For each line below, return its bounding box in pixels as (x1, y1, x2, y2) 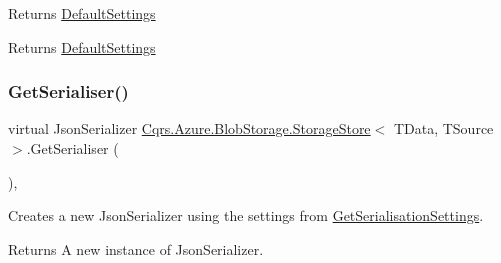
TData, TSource (393, 118, 494, 139)
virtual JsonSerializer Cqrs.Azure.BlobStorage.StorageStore (8, 118, 371, 139)
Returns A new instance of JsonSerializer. (8, 238, 264, 259)
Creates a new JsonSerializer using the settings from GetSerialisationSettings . (8, 205, 484, 226)
